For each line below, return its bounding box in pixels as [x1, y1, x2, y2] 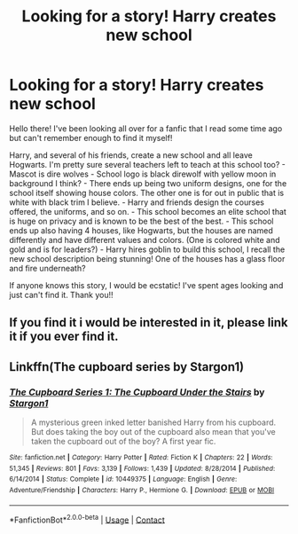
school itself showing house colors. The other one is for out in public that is [9, 187, 285, 198]
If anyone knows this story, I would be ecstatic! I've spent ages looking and [9, 279, 284, 290]
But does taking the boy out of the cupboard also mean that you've [30, 427, 277, 437]
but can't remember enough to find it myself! [9, 132, 173, 143]
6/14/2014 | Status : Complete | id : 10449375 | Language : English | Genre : [9, 475, 238, 484]
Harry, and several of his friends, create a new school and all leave [9, 149, 253, 161]
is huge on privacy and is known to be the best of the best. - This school [9, 216, 274, 226]
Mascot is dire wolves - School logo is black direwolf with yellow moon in [9, 169, 277, 179]
